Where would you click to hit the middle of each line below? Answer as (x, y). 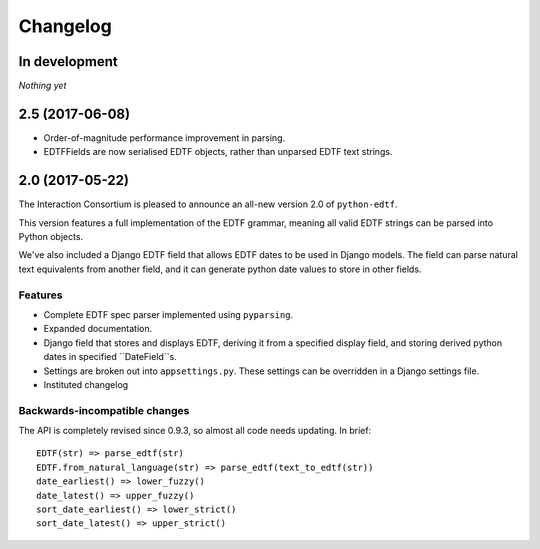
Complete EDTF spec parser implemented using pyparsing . (168, 314)
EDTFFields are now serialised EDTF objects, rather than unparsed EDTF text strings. (218, 152)
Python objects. (51, 237)
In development (68, 61)
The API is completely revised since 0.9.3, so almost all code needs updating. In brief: (195, 431)
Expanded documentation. (98, 329)
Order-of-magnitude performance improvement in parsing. (164, 137)
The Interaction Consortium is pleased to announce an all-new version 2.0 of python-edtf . (208, 204)
